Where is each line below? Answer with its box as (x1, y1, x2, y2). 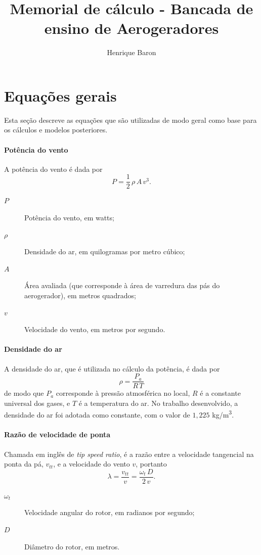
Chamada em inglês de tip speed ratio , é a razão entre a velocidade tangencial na (4, 448, 254, 459)
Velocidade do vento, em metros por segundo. (24, 324, 165, 335)
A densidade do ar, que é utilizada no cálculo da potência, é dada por (4, 363, 220, 374)
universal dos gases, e (4, 397, 70, 408)
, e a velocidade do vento (53, 458, 130, 469)
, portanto (136, 458, 167, 469)
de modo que (4, 388, 44, 398)
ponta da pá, (4, 458, 43, 469)
